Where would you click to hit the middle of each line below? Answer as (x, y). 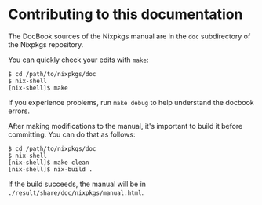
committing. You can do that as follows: (72, 134)
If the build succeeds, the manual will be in (77, 184)
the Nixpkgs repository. (46, 44)
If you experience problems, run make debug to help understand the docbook (131, 102)
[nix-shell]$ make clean (49, 163)
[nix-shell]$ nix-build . (50, 169)
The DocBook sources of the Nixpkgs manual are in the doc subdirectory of (129, 36)
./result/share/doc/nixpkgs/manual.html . (76, 192)
